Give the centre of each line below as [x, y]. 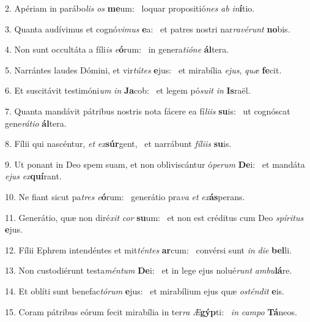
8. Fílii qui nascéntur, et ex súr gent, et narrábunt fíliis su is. [118, 144]
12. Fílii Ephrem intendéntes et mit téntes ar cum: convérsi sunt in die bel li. [149, 249]
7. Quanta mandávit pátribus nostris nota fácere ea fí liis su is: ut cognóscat [148, 110]
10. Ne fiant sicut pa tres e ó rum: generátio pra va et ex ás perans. [125, 196]
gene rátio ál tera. [36, 123]
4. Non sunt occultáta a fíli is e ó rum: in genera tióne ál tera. [117, 49]
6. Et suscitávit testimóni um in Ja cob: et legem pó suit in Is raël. [128, 90]
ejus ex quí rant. [33, 176]
